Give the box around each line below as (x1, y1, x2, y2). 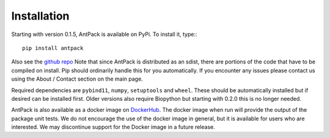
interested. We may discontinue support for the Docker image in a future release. (11, 123, 215, 131)
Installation (11, 9, 70, 23)
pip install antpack (22, 45, 84, 51)
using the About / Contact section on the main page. (11, 75, 143, 82)
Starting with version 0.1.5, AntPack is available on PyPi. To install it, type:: (11, 31, 198, 38)
